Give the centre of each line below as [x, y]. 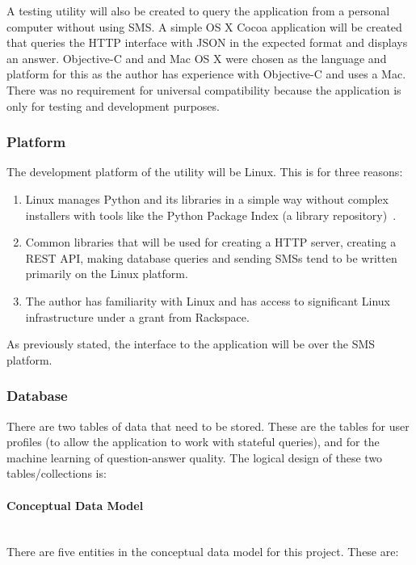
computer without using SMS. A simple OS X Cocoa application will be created [204, 26]
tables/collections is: [57, 473]
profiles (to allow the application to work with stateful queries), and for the [193, 442]
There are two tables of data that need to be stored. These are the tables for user [208, 426]
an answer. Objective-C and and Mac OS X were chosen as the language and [197, 58]
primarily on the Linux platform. [107, 274]
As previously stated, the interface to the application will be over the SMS [191, 344]
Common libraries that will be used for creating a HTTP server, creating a [211, 242]
